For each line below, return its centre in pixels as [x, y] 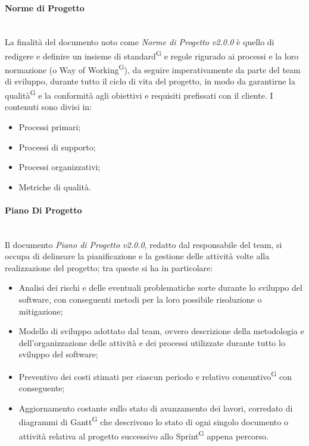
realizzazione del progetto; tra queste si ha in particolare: [109, 267]
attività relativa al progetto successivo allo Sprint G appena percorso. [143, 435]
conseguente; [42, 388]
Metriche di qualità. [55, 186]
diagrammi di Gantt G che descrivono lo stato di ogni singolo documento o [153, 421]
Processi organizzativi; [60, 167]
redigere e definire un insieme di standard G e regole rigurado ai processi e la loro [152, 55]
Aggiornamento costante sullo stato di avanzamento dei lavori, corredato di [156, 408]
